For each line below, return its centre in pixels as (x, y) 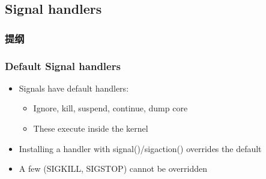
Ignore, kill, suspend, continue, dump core (110, 108)
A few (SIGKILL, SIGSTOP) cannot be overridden (113, 169)
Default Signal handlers (63, 66)
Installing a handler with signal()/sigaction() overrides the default (140, 148)
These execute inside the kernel (91, 128)
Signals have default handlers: (74, 88)
